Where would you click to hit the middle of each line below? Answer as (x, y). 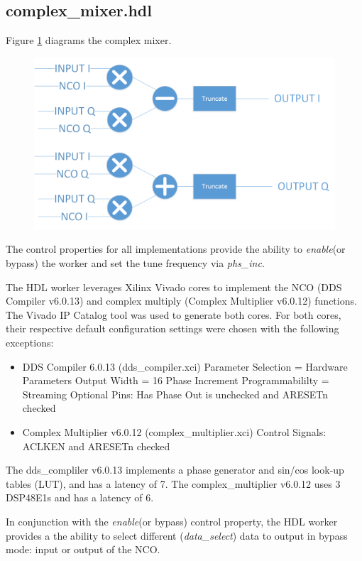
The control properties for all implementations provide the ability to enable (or (176, 249)
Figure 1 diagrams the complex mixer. (89, 40)
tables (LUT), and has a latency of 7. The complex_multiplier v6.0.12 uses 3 (173, 483)
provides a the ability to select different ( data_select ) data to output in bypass (177, 535)
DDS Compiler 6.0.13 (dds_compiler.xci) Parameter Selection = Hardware (185, 366)
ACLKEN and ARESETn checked (96, 446)
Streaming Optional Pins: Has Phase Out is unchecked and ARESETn (175, 394)
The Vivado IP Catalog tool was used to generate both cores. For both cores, (174, 314)
